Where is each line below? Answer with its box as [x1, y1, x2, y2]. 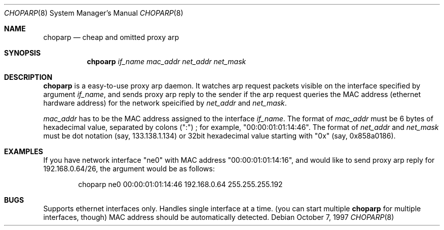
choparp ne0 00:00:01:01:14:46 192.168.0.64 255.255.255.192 [78, 180, 283, 189]
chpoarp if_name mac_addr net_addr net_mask [87, 57, 246, 66]
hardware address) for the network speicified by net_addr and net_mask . [43, 99, 287, 107]
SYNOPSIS [4, 49, 41, 57]
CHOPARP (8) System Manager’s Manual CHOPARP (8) [4, 9, 183, 17]
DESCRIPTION [4, 73, 53, 81]
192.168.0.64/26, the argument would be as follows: [43, 164, 215, 173]
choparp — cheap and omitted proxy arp [43, 33, 179, 41]
